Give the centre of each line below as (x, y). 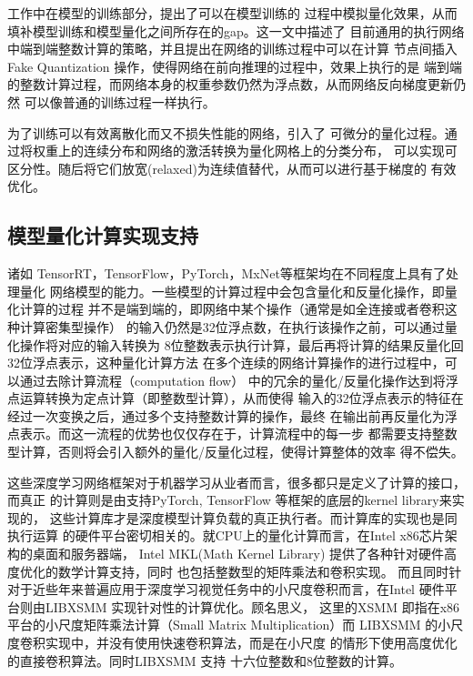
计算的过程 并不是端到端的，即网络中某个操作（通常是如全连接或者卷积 (232, 309)
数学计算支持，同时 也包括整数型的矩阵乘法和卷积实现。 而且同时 (253, 571)
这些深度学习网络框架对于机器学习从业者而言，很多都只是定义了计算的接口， (236, 482)
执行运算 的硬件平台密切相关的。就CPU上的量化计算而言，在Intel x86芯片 (226, 535)
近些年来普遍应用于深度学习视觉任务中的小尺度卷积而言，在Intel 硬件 (238, 589)
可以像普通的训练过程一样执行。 (120, 101)
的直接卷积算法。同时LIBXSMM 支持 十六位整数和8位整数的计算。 (205, 660)
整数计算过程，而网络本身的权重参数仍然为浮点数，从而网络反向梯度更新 (236, 84)
